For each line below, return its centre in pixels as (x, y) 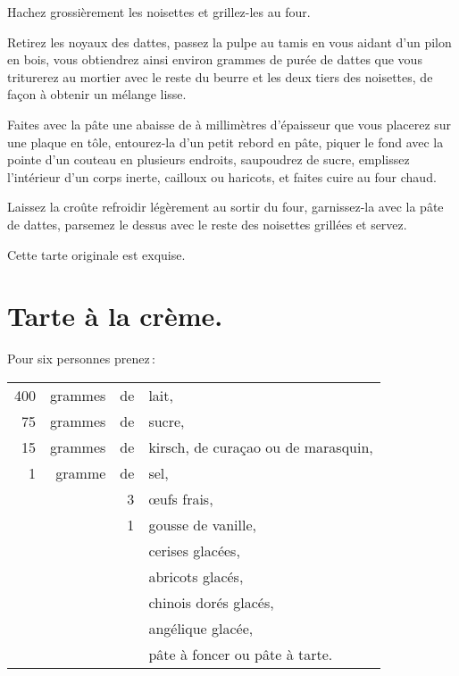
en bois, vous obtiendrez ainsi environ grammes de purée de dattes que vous (215, 59)
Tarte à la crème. (115, 316)
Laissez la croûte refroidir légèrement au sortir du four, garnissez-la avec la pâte (225, 207)
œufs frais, (181, 498)
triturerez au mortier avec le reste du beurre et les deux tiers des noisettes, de (220, 76)
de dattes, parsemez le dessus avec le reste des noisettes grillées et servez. (207, 224)
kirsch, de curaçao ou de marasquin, (261, 446)
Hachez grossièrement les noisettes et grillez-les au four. (159, 12)
